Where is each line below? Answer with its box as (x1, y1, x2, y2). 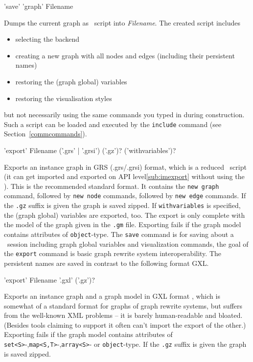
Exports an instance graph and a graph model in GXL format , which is (4, 291, 220, 301)
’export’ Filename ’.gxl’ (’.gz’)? (4, 274, 95, 284)
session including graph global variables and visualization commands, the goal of (7, 238, 249, 249)
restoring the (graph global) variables (15, 76, 127, 86)
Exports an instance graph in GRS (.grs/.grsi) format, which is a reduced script (4, 161, 247, 172)
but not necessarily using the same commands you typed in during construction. (4, 109, 245, 120)
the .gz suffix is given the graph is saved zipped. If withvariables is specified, (4, 200, 241, 210)
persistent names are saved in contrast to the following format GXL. (4, 258, 209, 268)
